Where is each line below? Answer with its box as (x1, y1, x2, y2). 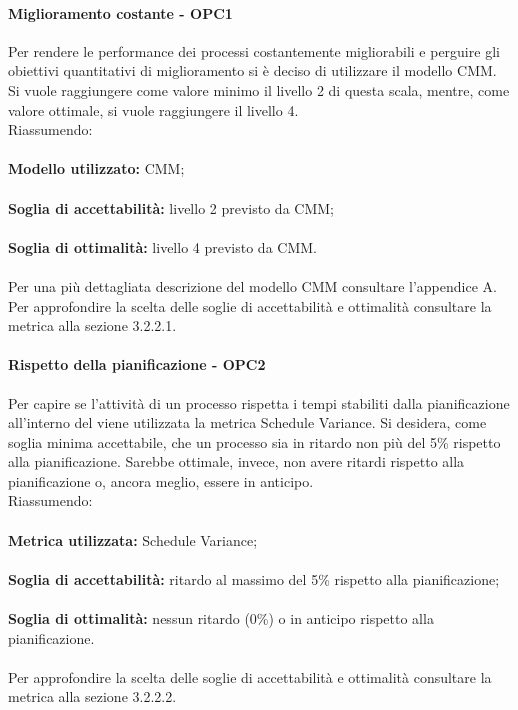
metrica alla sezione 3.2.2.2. (8, 686, 177, 707)
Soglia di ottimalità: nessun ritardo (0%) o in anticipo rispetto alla (8, 608, 434, 629)
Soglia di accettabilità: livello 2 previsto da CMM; (8, 197, 334, 218)
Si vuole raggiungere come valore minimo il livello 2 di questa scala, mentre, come (8, 79, 510, 100)
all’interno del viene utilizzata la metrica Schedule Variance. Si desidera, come (8, 412, 487, 433)
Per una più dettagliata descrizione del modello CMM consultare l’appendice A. (8, 275, 497, 296)
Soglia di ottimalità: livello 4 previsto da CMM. (8, 236, 317, 257)
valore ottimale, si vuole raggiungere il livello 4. (8, 99, 299, 120)
